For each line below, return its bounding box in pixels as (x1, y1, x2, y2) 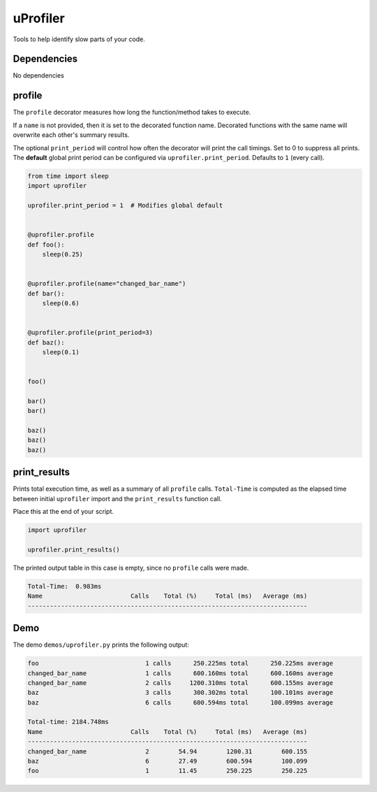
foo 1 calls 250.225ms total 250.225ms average (27, 659, 334, 668)
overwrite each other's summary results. (13, 131, 130, 139)
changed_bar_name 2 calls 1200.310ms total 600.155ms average (27, 679, 334, 686)
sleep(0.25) (42, 250, 84, 259)
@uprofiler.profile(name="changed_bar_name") (27, 280, 186, 288)
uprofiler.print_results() (27, 545, 120, 554)
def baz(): (27, 338, 65, 346)
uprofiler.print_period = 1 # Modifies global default (27, 201, 223, 210)
